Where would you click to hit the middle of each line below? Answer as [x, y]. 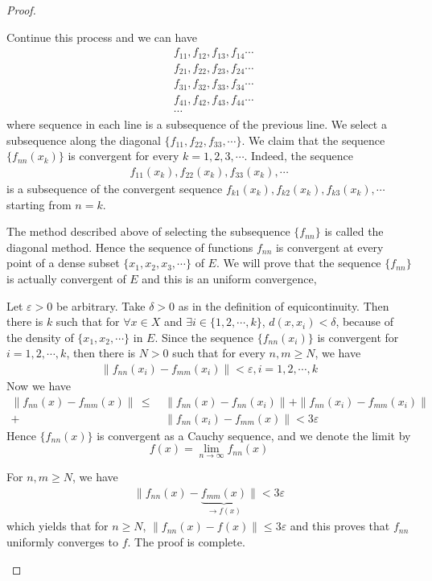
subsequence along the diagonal [84, 140]
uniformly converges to [62, 542]
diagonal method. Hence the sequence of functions [130, 247]
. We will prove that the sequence [298, 263]
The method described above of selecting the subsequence [148, 231]
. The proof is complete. [186, 542]
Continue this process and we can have [102, 37]
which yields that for [58, 526]
